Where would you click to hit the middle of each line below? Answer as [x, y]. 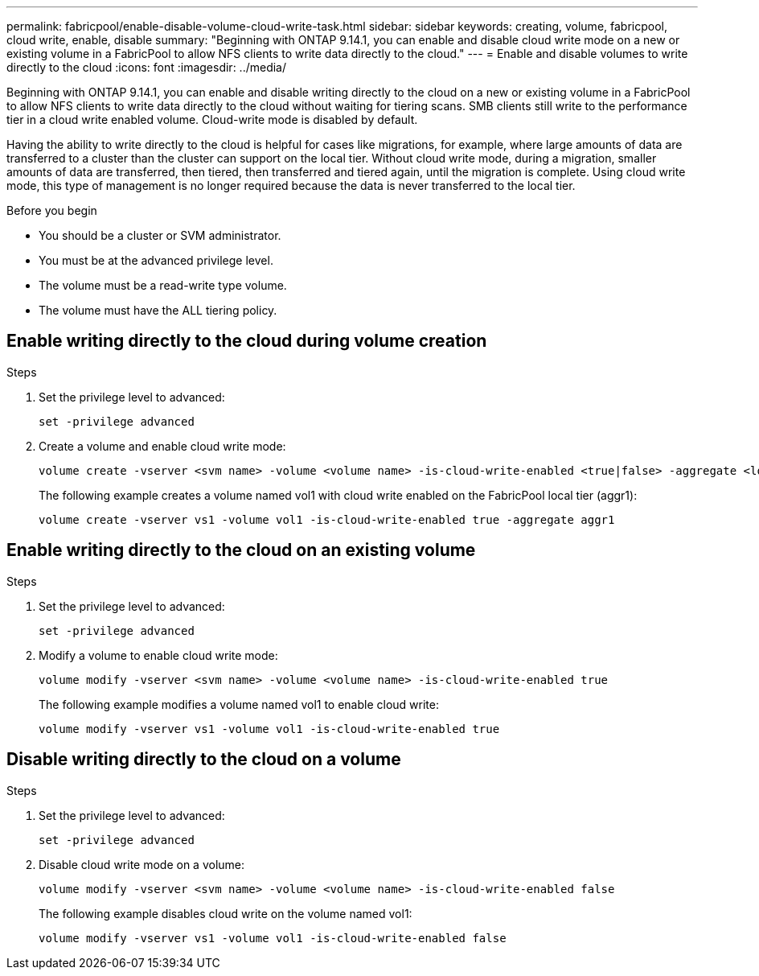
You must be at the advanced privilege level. [156, 260]
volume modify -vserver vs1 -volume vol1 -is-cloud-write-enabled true [269, 729]
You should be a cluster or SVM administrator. [160, 235]
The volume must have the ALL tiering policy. [158, 310]
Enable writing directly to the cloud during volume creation [247, 341]
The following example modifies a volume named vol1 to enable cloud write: [239, 704]
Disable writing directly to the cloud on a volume [204, 760]
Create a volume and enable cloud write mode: [162, 446]
